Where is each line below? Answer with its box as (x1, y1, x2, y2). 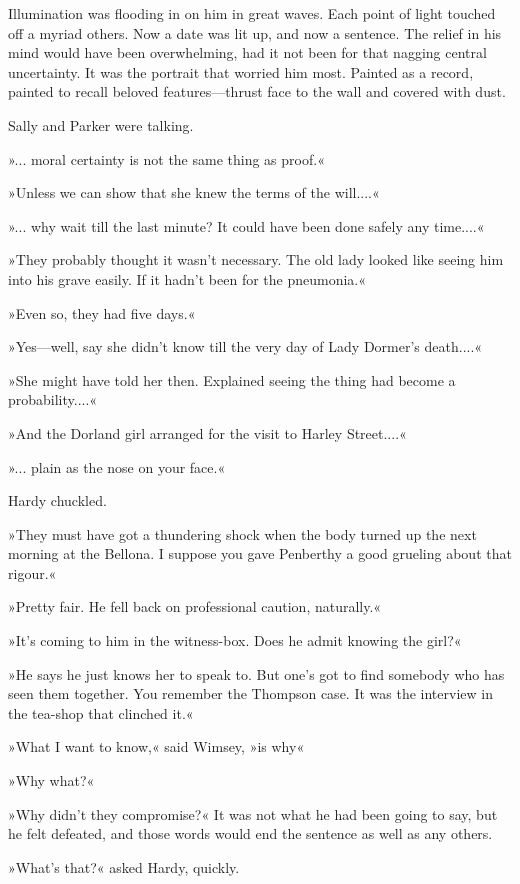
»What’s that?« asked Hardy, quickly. (8, 856, 240, 877)
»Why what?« (8, 770, 95, 791)
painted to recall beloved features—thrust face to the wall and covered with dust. (8, 81, 506, 102)
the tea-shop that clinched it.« (8, 702, 194, 723)
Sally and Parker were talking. (8, 114, 194, 135)
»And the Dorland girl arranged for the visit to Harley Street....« (8, 422, 407, 443)
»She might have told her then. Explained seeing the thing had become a (8, 369, 456, 390)
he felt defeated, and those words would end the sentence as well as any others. (8, 823, 493, 844)
